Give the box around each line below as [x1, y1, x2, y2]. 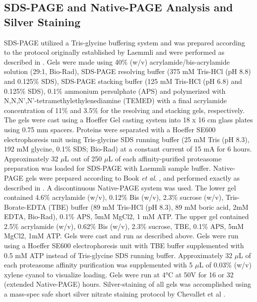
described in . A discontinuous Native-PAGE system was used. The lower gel [4, 182, 236, 192]
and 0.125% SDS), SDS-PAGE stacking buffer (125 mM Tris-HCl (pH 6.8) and [4, 75, 242, 86]
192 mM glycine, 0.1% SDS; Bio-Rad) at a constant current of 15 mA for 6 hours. [4, 144, 252, 154]
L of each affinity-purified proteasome [108, 153, 222, 163]
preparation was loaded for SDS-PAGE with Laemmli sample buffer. [4, 163, 211, 173]
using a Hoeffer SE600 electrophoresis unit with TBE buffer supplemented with [4, 240, 244, 251]
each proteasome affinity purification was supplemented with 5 [4, 260, 193, 270]
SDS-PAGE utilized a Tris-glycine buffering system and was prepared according [4, 37, 245, 47]
